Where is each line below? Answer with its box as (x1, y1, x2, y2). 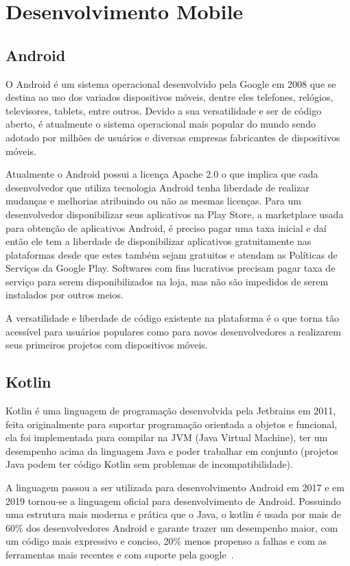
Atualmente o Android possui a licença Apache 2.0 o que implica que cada (5, 167, 318, 181)
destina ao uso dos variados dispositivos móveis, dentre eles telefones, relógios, (5, 90, 334, 104)
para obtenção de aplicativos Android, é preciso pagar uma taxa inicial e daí (5, 220, 327, 235)
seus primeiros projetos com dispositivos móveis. (5, 338, 208, 352)
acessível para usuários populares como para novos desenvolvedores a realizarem (5, 324, 341, 338)
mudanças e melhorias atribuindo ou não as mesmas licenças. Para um (5, 193, 301, 208)
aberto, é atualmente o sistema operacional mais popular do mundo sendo (5, 117, 316, 131)
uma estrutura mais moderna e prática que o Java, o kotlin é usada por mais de (5, 507, 341, 521)
